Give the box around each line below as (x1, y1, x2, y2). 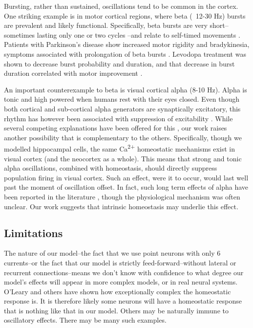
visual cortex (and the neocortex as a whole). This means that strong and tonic (4, 153, 242, 163)
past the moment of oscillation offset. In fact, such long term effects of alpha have (4, 182, 249, 192)
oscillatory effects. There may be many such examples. (4, 315, 167, 325)
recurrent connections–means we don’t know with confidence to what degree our (4, 267, 244, 277)
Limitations (4, 225, 63, 240)
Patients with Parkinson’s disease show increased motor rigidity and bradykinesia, (4, 39, 250, 49)
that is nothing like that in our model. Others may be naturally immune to (4, 305, 229, 315)
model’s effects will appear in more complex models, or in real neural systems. (4, 277, 238, 287)
